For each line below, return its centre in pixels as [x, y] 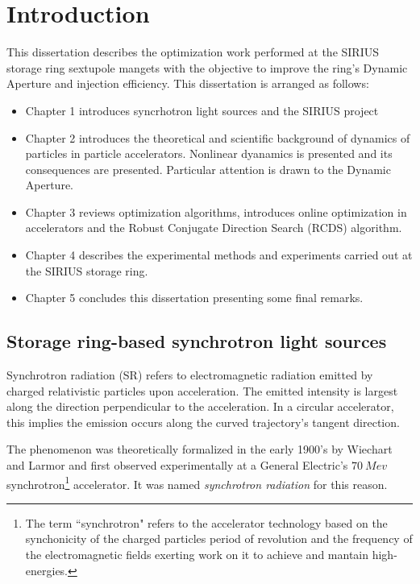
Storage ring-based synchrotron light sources [197, 341]
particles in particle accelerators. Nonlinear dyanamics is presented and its [209, 153]
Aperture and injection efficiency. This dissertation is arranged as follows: [188, 83]
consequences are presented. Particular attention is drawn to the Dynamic [208, 169]
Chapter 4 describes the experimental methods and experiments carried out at [219, 255]
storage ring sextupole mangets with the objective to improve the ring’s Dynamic [207, 67]
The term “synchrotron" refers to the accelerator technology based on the [206, 522]
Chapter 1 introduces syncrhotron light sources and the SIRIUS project [202, 110]
